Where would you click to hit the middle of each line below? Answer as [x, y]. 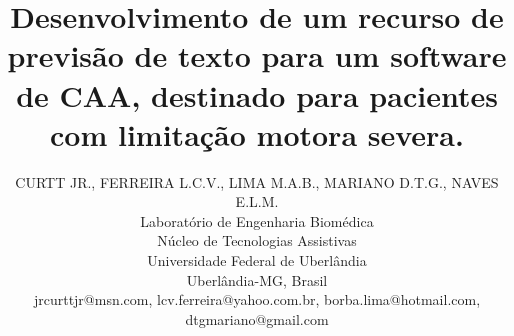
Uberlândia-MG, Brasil [257, 279]
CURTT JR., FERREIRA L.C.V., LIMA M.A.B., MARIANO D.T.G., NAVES [257, 181]
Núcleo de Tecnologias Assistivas [257, 240]
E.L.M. [257, 201]
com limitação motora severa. [257, 133]
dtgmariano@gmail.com [257, 318]
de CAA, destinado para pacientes [257, 94]
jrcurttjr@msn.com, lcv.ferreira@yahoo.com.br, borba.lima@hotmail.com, [257, 299]
